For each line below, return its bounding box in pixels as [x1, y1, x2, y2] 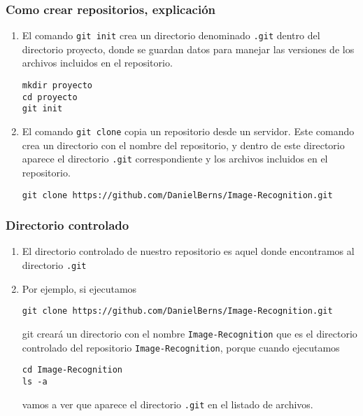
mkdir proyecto [22, 81, 93, 91]
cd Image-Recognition [22, 365, 122, 375]
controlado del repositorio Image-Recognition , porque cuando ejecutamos [22, 340, 340, 354]
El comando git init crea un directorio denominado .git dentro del [22, 28, 320, 43]
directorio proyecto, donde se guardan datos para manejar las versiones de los [22, 41, 355, 56]
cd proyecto [22, 92, 78, 102]
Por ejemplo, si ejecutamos [22, 281, 137, 296]
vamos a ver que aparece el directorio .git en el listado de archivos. [22, 396, 313, 411]
